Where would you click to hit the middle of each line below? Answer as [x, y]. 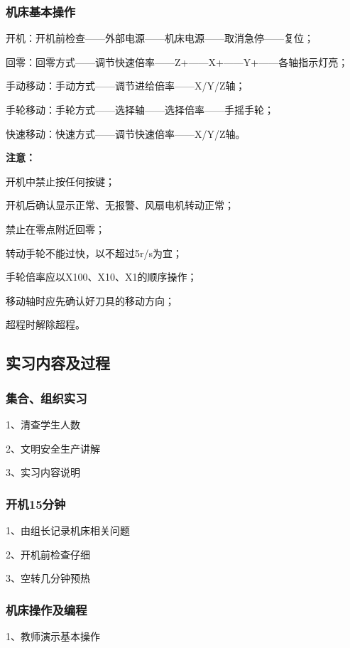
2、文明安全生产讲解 [53, 448]
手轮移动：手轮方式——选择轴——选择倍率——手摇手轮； [140, 109]
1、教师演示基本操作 [53, 636]
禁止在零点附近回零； [55, 228]
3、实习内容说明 [43, 472]
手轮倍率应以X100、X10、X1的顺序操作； [102, 277]
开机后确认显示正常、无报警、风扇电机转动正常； [120, 205]
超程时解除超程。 [45, 324]
